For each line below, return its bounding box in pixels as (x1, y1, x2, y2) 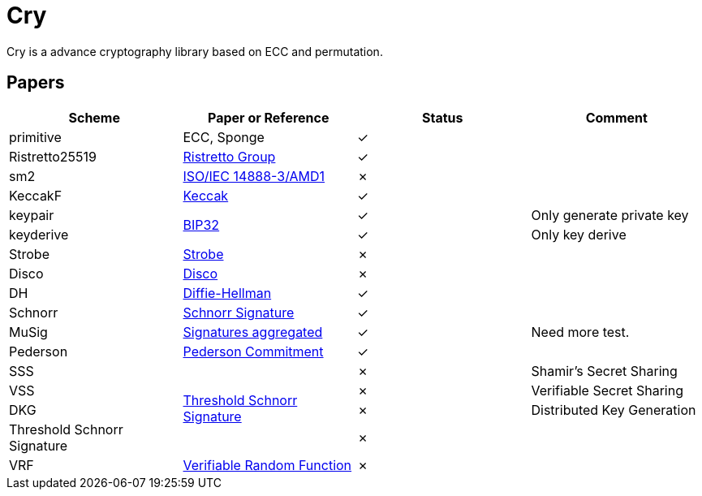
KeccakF (9, 187, 62, 204)
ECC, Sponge (183, 128, 265, 145)
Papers (6, 72, 65, 93)
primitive (9, 128, 62, 145)
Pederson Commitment (183, 343, 324, 360)
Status (422, 109, 463, 126)
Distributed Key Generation (531, 401, 696, 418)
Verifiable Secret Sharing (531, 382, 683, 399)
